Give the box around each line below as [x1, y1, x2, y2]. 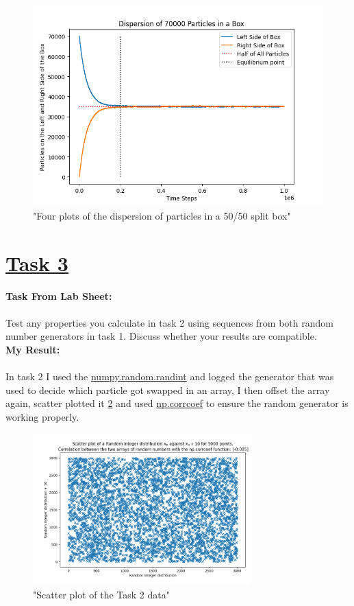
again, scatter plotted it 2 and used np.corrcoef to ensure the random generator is [5, 396, 349, 410]
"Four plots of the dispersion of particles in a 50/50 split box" [33, 208, 291, 222]
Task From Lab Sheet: [5, 288, 112, 303]
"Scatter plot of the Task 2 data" [33, 587, 170, 602]
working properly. [5, 409, 79, 423]
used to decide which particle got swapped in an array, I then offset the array [5, 382, 330, 397]
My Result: [5, 342, 60, 356]
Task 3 [5, 248, 68, 277]
